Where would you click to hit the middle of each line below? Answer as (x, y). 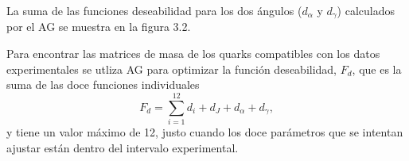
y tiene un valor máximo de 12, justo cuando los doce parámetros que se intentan (205, 131)
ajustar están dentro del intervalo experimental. (123, 147)
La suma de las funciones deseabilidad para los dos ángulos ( (154, 10)
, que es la (377, 69)
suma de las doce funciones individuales (103, 84)
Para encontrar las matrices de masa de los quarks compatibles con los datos (193, 54)
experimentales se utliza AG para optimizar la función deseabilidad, (172, 69)
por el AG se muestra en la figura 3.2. (99, 27)
